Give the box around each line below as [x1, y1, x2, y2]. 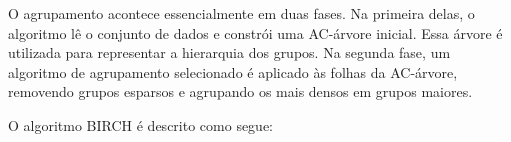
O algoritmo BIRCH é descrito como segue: [8, 114, 274, 135]
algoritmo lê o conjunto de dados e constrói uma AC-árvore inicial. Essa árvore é [8, 22, 503, 43]
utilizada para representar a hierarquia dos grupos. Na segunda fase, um [8, 42, 451, 63]
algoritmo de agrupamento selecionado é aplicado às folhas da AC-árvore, [8, 61, 458, 82]
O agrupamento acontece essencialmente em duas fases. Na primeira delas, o [8, 3, 475, 23]
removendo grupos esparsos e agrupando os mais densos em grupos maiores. [8, 81, 473, 102]
